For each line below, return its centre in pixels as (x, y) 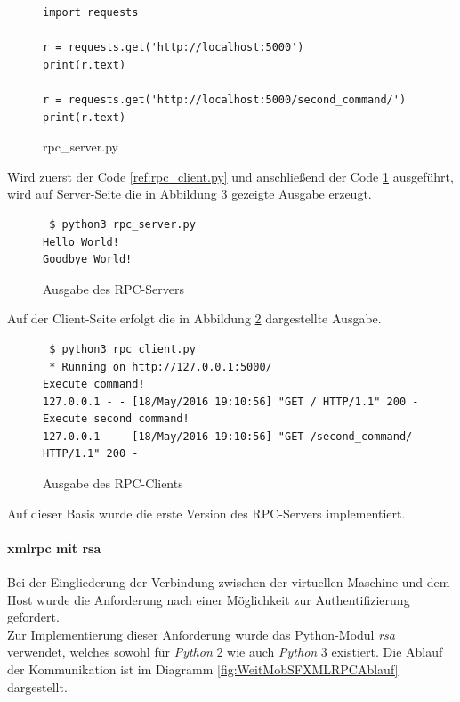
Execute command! (94, 384)
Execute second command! (116, 419)
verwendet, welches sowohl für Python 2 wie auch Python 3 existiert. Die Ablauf (225, 652)
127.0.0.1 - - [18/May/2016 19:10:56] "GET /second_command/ (228, 436)
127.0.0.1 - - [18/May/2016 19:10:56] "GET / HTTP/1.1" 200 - (231, 401)
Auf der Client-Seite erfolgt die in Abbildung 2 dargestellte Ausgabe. (194, 318)
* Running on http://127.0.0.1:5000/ (161, 367)
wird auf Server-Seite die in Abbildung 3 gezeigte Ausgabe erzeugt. (190, 194)
